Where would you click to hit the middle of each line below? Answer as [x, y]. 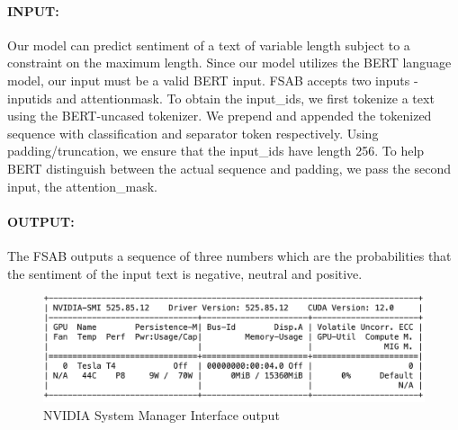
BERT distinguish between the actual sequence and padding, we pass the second [229, 168]
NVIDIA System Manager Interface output [162, 414]
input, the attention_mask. [82, 186]
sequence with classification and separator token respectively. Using [193, 133]
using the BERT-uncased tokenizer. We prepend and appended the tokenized [220, 116]
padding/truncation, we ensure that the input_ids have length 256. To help [216, 151]
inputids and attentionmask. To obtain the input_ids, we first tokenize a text [221, 98]
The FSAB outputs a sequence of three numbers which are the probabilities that [229, 255]
